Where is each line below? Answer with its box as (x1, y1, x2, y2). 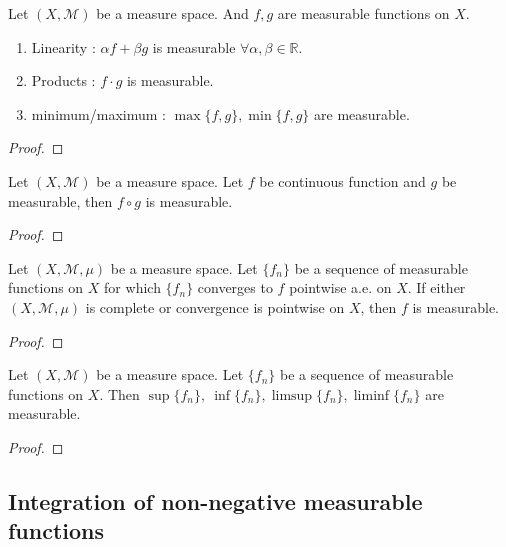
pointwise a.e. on (289, 277, 392, 298)
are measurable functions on (277, 3, 450, 23)
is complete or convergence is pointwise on (85, 296, 345, 317)
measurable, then (8, 190, 113, 211)
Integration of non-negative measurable (8, 485, 423, 516)
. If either (407, 277, 466, 298)
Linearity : (31, 36, 96, 57)
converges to (197, 277, 273, 298)
